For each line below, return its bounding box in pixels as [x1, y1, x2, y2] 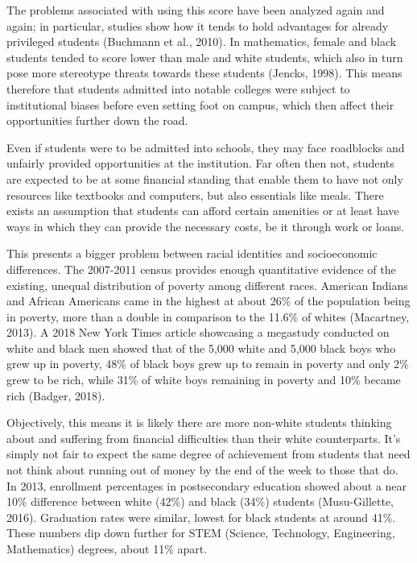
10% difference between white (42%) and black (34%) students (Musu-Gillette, [6, 493, 394, 510]
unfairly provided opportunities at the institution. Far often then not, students [6, 155, 394, 172]
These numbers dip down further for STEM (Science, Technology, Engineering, [6, 524, 395, 541]
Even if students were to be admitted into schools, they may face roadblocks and [6, 139, 405, 155]
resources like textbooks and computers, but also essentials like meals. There [6, 186, 384, 203]
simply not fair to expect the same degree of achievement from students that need [6, 445, 411, 462]
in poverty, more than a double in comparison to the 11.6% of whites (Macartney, [6, 308, 410, 325]
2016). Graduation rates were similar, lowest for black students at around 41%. [6, 508, 396, 525]
